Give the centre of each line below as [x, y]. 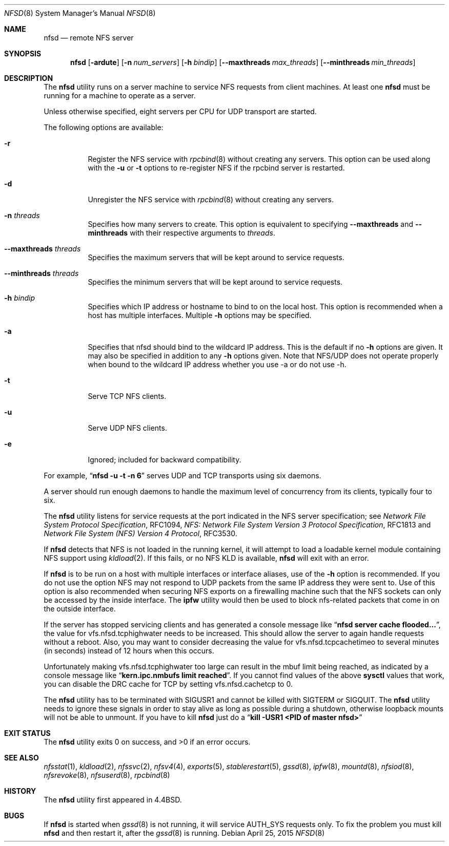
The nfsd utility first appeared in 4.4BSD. [113, 800]
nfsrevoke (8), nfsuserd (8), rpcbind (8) [107, 775]
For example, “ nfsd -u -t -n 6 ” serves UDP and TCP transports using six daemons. [182, 475]
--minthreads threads [42, 273]
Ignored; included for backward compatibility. [165, 460]
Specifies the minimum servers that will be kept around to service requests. [215, 282]
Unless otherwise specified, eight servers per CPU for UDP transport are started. [180, 111]
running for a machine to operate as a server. [120, 96]
